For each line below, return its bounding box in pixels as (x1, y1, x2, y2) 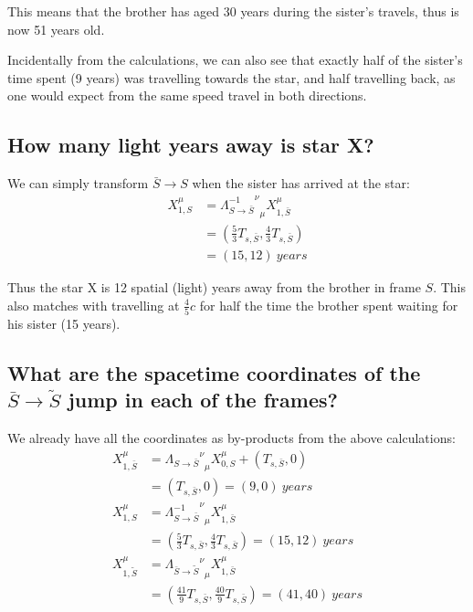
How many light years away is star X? (7, 131, 374, 159)
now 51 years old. (7, 19, 105, 38)
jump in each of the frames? (68, 385, 338, 414)
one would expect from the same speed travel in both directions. (7, 86, 367, 105)
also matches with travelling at (7, 295, 180, 314)
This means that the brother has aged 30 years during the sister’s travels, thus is (7, 2, 459, 20)
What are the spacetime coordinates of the (7, 358, 421, 386)
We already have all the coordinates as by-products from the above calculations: (7, 428, 456, 448)
